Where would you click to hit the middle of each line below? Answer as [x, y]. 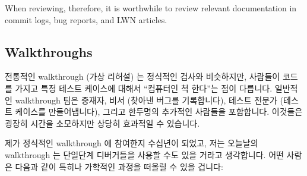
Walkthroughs [49, 51]
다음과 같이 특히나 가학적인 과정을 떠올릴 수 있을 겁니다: [119, 166]
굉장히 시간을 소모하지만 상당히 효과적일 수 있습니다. [102, 123]
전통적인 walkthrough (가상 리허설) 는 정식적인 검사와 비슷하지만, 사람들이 [143, 76]
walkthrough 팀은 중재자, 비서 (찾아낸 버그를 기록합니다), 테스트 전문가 [146, 100]
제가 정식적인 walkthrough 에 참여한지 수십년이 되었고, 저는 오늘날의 [132, 143]
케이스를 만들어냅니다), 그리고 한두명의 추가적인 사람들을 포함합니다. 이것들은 [159, 111]
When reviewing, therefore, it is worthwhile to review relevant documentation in [151, 8]
